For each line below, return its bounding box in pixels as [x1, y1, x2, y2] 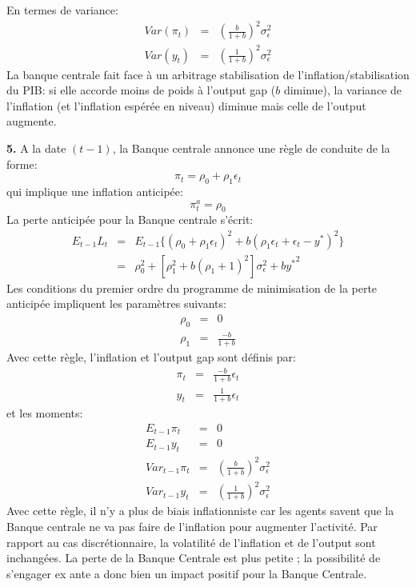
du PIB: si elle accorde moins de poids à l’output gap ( [6, 82, 276, 98]
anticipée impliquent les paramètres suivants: [6, 295, 226, 312]
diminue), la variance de [283, 82, 402, 98]
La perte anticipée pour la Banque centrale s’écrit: [6, 211, 254, 228]
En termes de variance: [6, 2, 118, 18]
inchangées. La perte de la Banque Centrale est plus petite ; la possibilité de [6, 549, 381, 566]
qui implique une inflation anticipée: [6, 183, 183, 200]
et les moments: [6, 405, 83, 421]
